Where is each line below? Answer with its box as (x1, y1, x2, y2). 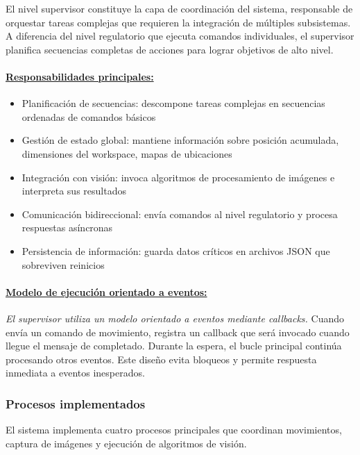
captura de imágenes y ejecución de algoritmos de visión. (6, 436, 247, 450)
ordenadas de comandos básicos (22, 109, 156, 124)
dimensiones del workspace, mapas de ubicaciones (22, 146, 232, 160)
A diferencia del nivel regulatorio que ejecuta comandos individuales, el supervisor (6, 28, 354, 43)
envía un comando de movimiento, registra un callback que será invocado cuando (6, 324, 350, 339)
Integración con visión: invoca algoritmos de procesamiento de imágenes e (22, 169, 335, 184)
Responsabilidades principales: (6, 69, 154, 83)
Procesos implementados (6, 395, 146, 412)
